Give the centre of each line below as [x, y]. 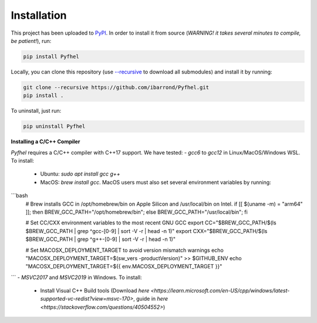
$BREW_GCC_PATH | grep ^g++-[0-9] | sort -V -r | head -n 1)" [101, 239]
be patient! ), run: [31, 41]
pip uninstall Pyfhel [54, 127]
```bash [19, 196]
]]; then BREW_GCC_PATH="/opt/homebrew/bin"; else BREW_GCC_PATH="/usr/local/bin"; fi [136, 212]
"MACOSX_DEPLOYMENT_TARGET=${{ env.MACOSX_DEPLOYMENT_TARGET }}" [124, 267]
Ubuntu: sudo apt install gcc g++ [80, 174]
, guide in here [151, 299]
